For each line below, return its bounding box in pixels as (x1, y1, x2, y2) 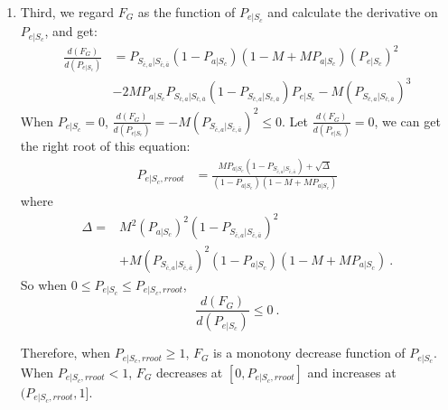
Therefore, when (20, 343, 111, 362)
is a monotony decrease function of (213, 343, 406, 362)
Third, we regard (20, 3, 114, 21)
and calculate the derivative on (267, 3, 438, 21)
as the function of (137, 3, 236, 21)
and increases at (307, 362, 397, 381)
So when (20, 275, 68, 294)
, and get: (44, 22, 98, 41)
